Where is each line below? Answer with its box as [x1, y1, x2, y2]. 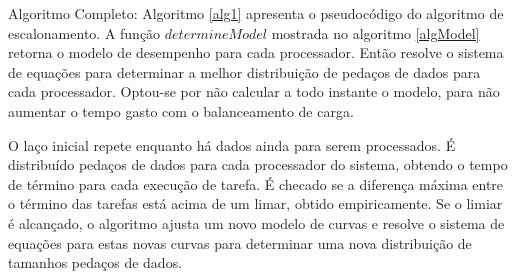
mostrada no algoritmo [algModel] [271, 22, 480, 43]
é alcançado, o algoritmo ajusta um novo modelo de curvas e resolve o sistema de [8, 212, 505, 233]
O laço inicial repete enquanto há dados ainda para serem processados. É [8, 134, 456, 155]
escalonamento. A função [8, 22, 161, 43]
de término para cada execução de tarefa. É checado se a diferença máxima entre [8, 173, 504, 194]
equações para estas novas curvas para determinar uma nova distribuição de [8, 232, 472, 253]
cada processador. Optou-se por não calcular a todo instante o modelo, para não [8, 81, 500, 102]
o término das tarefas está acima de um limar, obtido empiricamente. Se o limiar [8, 193, 503, 214]
